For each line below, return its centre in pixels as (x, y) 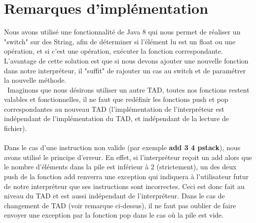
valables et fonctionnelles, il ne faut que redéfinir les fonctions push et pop (116, 99)
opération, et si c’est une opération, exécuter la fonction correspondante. (113, 51)
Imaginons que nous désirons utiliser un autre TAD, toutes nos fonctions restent (128, 89)
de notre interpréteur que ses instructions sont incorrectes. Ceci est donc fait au (124, 186)
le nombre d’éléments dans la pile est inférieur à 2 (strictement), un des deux (120, 167)
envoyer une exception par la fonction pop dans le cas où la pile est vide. (114, 215)
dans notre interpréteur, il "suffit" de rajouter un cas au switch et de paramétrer (125, 70)
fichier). (16, 128)
